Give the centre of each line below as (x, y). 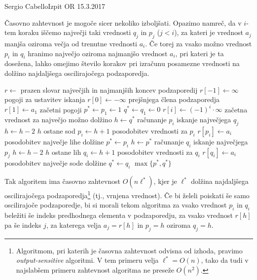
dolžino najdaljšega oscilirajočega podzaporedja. (77, 73)
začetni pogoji (61, 109)
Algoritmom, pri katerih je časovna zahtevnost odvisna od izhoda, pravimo (129, 250)
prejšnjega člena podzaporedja (174, 99)
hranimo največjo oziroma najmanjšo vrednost (98, 53)
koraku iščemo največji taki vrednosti (74, 32)
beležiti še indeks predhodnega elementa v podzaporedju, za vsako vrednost (119, 215)
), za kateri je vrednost (209, 32)
